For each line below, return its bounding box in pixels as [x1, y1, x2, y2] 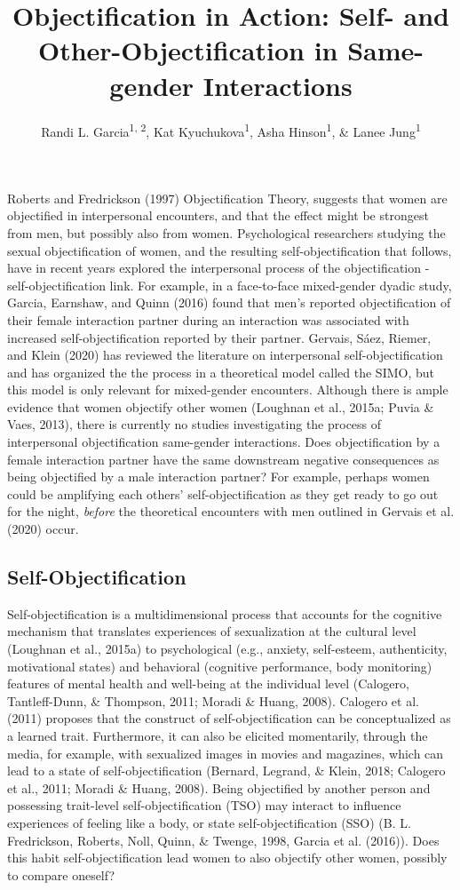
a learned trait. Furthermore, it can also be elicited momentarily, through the [7, 726, 428, 744]
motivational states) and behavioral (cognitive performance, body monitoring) [7, 656, 432, 675]
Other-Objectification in [37, 32, 338, 68]
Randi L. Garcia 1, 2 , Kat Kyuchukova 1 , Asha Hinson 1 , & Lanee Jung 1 [41, 119, 421, 140]
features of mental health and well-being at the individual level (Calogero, [7, 674, 409, 693]
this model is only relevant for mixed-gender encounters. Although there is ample [7, 380, 448, 399]
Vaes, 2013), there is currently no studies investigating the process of [7, 415, 382, 433]
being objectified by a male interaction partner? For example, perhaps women [7, 467, 430, 486]
